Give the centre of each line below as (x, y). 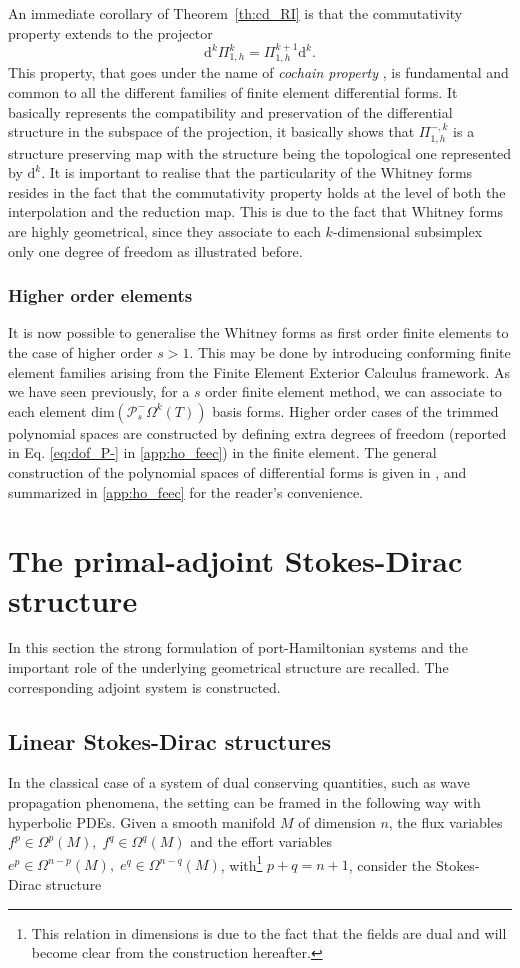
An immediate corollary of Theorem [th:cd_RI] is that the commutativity (235, 13)
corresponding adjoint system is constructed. (144, 686)
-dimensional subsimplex (407, 231)
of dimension (337, 821)
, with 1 (241, 863)
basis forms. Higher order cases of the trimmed (355, 410)
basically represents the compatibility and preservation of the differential (230, 111)
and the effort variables (261, 841)
